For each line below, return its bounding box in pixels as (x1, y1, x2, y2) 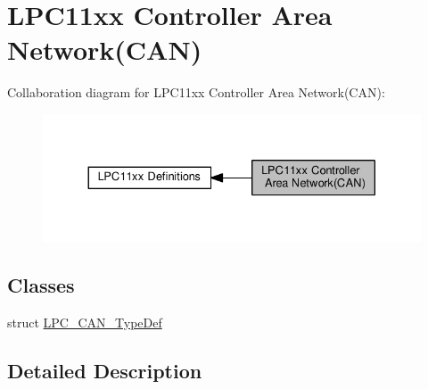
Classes (7, 270, 75, 298)
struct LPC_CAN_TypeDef (7, 312, 162, 331)
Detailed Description (7, 356, 202, 384)
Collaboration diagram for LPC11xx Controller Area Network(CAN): (7, 83, 385, 102)
